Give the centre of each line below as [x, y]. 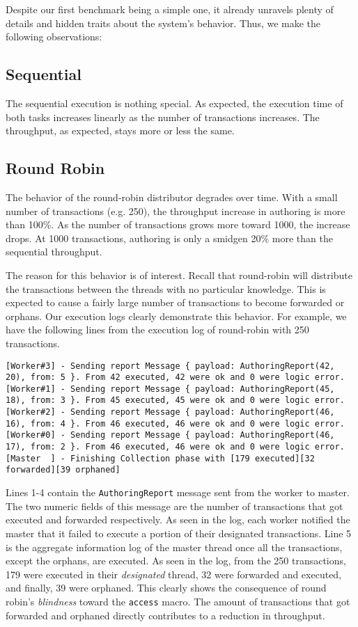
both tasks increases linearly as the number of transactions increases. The [163, 117]
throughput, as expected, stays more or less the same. [120, 130]
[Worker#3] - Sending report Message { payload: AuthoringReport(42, [170, 366]
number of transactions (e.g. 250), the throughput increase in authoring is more [176, 211]
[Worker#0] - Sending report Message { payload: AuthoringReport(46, [170, 435]
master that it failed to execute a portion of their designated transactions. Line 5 [179, 533]
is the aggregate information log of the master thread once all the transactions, [174, 547]
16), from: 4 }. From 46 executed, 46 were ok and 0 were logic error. [175, 423]
